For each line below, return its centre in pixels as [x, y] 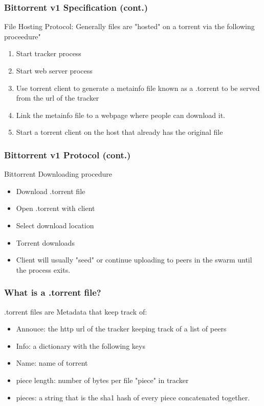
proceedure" [23, 36]
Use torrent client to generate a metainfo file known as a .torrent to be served [138, 88]
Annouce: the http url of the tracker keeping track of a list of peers [121, 329]
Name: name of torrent [52, 363]
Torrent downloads [45, 242]
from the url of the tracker [58, 98]
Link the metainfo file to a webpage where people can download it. [120, 115]
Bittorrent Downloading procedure [58, 174]
